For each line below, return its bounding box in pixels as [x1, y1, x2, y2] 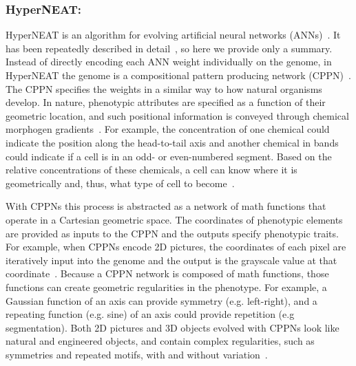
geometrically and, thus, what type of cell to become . [6, 175, 235, 190]
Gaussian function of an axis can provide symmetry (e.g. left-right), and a [6, 293, 317, 308]
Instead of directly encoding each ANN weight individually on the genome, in [6, 54, 332, 69]
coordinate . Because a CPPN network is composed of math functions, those [6, 266, 329, 281]
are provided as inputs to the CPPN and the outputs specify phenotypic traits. [6, 226, 339, 240]
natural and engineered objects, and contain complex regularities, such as [6, 334, 315, 348]
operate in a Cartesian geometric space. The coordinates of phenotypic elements [6, 212, 343, 226]
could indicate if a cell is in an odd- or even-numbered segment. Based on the [6, 149, 332, 163]
